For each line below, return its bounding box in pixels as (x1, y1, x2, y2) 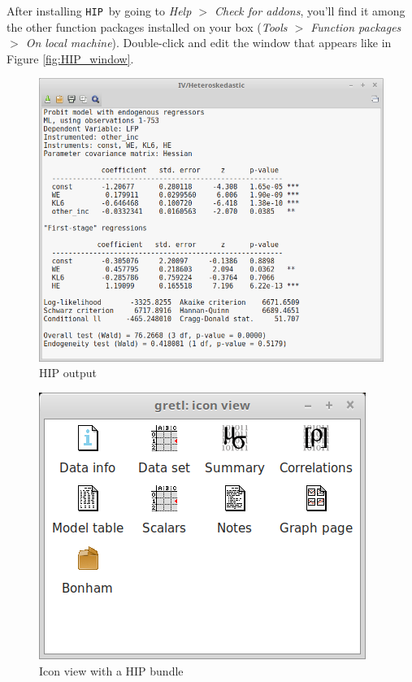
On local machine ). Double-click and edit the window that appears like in (25, 34, 392, 51)
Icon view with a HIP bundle (39, 662, 184, 679)
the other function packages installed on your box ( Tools (7, 18, 288, 35)
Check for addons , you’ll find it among (214, 2, 405, 19)
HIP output (39, 364, 97, 381)
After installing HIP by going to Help (7, 2, 192, 19)
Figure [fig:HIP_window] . (7, 50, 134, 67)
